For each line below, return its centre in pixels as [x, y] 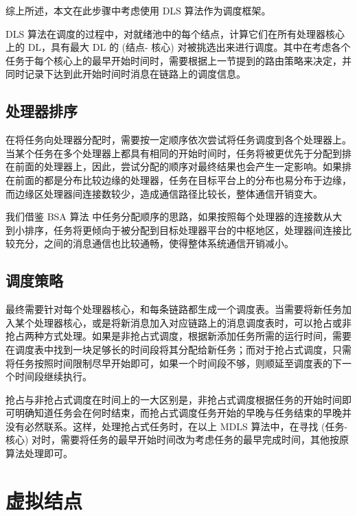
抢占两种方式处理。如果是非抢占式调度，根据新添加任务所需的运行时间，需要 [178, 336]
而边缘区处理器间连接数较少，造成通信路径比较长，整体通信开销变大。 [164, 193]
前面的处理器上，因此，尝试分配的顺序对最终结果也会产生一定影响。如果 [178, 166]
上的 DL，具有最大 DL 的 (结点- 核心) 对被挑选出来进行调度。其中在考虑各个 [178, 47]
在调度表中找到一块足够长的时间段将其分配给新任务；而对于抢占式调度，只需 [178, 349]
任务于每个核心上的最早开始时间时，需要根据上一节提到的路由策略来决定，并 [178, 60]
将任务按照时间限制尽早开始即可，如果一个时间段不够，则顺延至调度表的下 [174, 363]
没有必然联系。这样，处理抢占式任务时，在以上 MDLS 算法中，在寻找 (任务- [177, 426]
